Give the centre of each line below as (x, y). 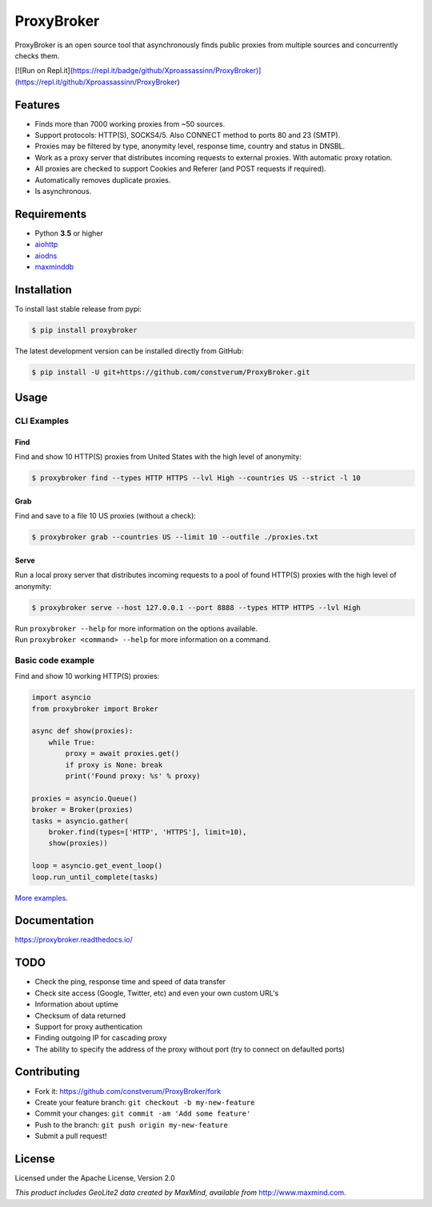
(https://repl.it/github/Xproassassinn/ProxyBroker (96, 82)
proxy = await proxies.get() (122, 754)
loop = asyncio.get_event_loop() (97, 866)
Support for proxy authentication (89, 1027)
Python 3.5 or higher (69, 233)
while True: (72, 742)
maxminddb (54, 267)
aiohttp (46, 244)
